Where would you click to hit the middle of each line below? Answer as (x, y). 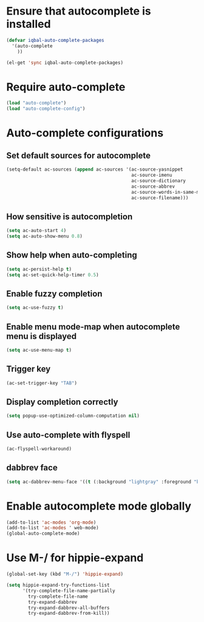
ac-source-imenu (152, 175)
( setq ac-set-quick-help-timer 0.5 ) (53, 275)
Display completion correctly (62, 402)
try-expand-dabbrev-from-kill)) (69, 613)
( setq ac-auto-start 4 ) (36, 231)
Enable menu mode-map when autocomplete (93, 326)
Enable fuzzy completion (54, 294)
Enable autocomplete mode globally (99, 506)
